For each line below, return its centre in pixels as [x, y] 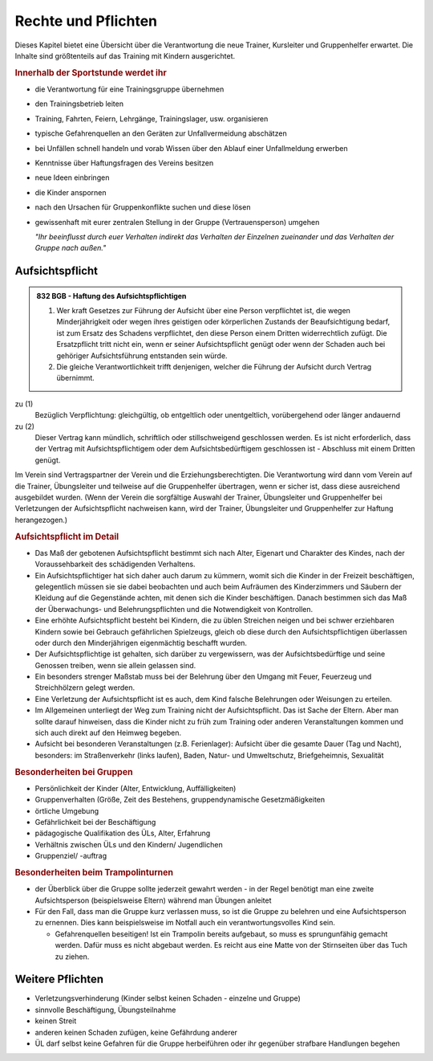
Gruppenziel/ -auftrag [71, 856]
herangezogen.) [41, 520]
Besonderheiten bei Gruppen [74, 772]
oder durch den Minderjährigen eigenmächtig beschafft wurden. [141, 643]
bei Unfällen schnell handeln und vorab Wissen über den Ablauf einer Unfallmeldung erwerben [191, 148]
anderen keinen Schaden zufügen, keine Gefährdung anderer [136, 1032]
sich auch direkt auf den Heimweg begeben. [108, 733]
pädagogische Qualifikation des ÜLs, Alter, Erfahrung [123, 833]
